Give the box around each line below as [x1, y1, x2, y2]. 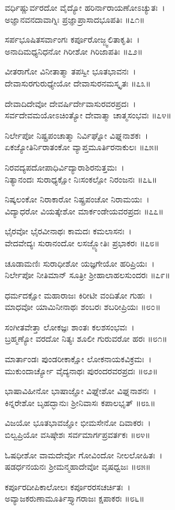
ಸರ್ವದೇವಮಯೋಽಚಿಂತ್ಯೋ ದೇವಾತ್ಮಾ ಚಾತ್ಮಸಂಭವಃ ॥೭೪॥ [5, 109, 171, 121]
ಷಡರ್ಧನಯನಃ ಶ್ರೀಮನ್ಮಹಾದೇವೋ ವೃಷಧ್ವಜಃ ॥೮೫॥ [5, 460, 151, 473]
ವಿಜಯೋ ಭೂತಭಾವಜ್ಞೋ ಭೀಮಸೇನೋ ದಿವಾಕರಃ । [5, 416, 151, 429]
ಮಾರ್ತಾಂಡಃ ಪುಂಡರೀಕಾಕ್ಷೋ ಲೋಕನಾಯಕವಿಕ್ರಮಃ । [5, 353, 152, 365]
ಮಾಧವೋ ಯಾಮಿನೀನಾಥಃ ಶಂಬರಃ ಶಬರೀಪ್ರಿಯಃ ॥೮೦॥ [5, 300, 161, 313]
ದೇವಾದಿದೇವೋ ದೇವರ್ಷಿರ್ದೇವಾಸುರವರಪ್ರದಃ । [5, 97, 136, 109]
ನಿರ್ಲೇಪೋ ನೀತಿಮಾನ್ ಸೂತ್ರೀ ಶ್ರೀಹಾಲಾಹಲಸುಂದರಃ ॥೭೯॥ [5, 269, 170, 281]
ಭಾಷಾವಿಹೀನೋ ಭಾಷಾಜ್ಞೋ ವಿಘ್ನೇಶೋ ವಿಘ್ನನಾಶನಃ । [5, 384, 156, 397]
